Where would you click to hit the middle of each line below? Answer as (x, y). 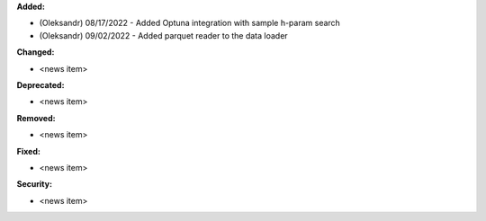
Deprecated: (40, 84)
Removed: (36, 118)
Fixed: (28, 151)
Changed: (36, 52)
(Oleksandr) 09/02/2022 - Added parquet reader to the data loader (163, 35)
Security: (35, 184)
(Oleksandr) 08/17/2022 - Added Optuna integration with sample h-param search (190, 23)
